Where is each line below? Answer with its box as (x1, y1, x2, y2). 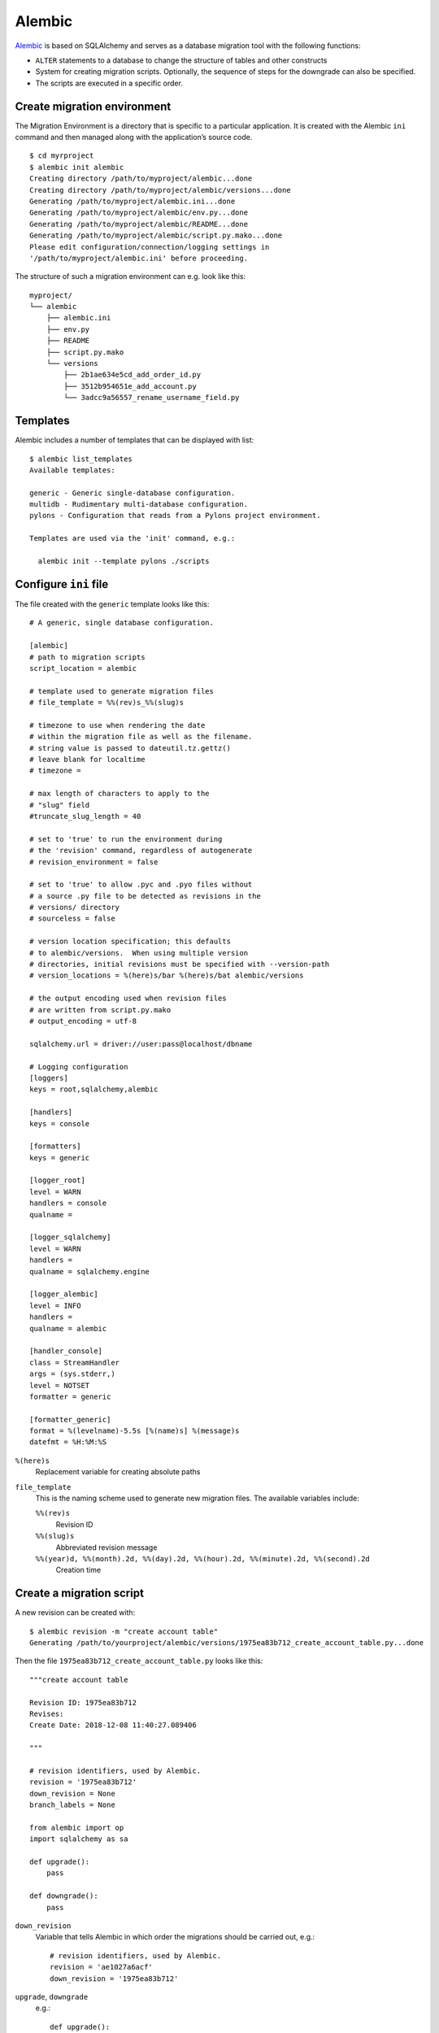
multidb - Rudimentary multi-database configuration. (29, 500, 248, 509)
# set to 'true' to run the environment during (29, 834, 223, 843)
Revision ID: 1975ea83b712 (29, 1698, 137, 1707)
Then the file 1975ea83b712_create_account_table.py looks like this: (15, 1656, 263, 1666)
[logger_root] (29, 1176, 85, 1185)
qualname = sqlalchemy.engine (29, 1267, 150, 1276)
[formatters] (29, 1142, 81, 1151)
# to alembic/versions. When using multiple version (29, 948, 248, 957)
